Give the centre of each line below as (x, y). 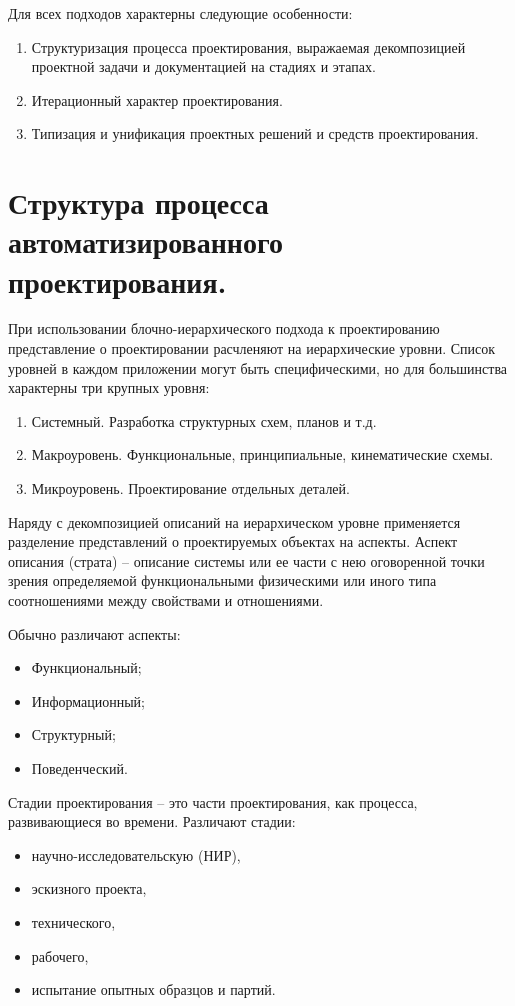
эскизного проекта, (89, 888)
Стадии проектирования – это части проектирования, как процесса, (213, 801)
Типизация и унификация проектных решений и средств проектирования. (255, 133)
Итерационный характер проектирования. (157, 99)
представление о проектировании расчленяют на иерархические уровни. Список (252, 348)
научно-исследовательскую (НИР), (136, 854)
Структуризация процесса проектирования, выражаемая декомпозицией (248, 46)
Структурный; (73, 734)
